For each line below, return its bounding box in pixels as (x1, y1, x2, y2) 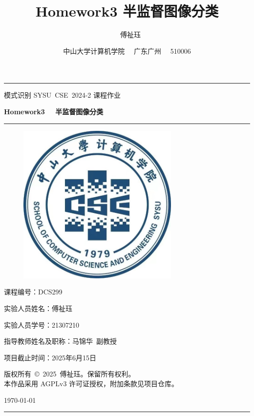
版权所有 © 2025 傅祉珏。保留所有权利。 (4, 369, 135, 379)
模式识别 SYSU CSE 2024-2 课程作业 (4, 90, 121, 100)
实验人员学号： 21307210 (4, 319, 79, 330)
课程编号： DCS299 (4, 287, 63, 297)
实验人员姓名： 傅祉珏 (4, 303, 72, 313)
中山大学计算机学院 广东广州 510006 (63, 45, 191, 56)
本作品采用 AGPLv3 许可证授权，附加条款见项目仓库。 (4, 378, 179, 389)
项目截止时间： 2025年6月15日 (4, 352, 96, 362)
